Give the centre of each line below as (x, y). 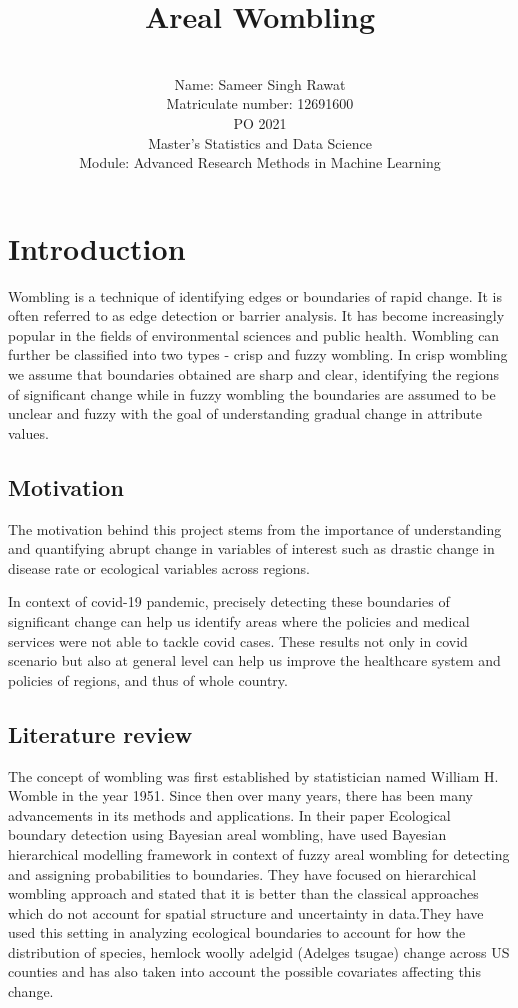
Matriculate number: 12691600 (260, 103)
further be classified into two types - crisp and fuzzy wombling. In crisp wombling (258, 354)
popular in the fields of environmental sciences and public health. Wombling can (254, 334)
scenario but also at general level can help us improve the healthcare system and (254, 660)
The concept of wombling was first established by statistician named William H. (253, 775)
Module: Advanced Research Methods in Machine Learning (260, 162)
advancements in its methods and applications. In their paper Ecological (229, 814)
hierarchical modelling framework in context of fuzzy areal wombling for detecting (259, 853)
